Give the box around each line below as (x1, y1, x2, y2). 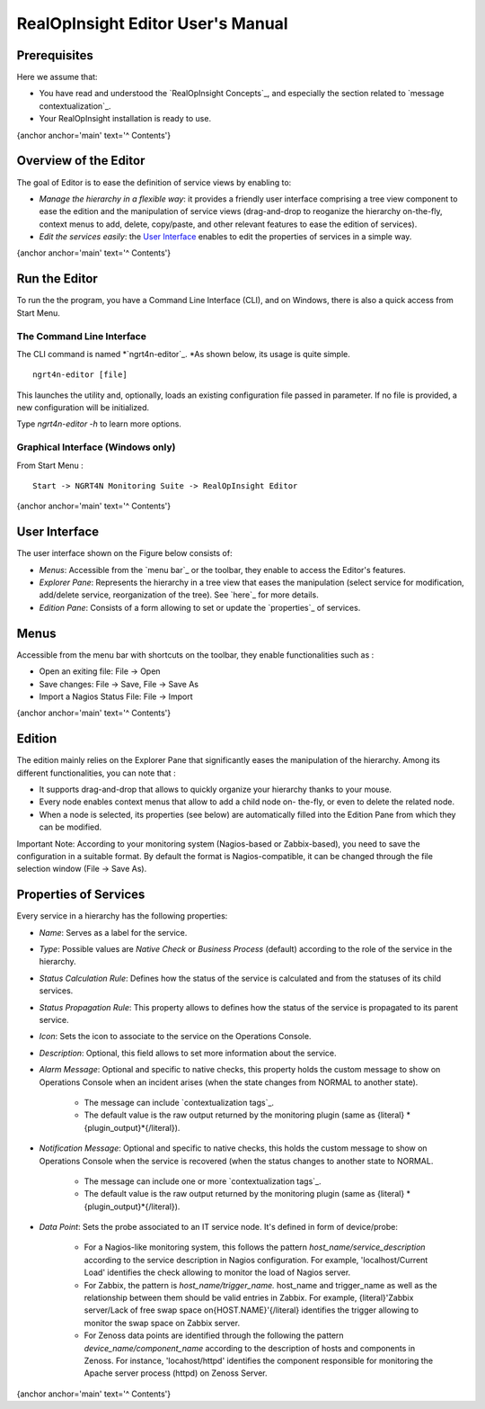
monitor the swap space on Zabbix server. (84, 1317, 241, 1328)
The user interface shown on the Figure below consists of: (16, 548, 233, 559)
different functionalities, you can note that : (16, 767, 176, 778)
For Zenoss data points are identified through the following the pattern (84, 1330, 345, 1341)
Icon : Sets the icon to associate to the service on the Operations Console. (39, 1031, 312, 1042)
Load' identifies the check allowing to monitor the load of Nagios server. (84, 1267, 351, 1278)
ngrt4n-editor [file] (32, 370, 128, 380)
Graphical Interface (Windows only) (16, 441, 176, 453)
